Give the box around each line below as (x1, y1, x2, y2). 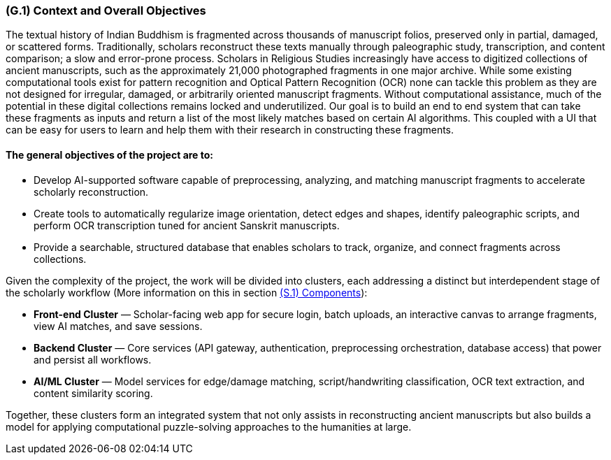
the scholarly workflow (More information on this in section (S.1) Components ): (6, 286, 368, 299)
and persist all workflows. (34, 353, 152, 366)
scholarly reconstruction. (34, 185, 149, 198)
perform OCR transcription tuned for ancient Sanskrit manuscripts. (34, 219, 340, 231)
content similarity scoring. (34, 387, 153, 399)
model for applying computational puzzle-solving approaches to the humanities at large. (6, 420, 412, 433)
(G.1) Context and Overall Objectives (6, 3, 206, 17)
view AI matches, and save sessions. (34, 319, 203, 332)
